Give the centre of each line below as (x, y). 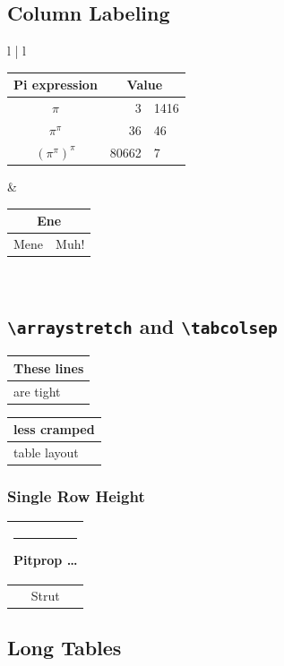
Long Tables (65, 648)
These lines (49, 367)
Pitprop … (46, 559)
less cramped (54, 429)
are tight (37, 391)
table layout (46, 453)
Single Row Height (76, 496)
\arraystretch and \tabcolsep (142, 325)
